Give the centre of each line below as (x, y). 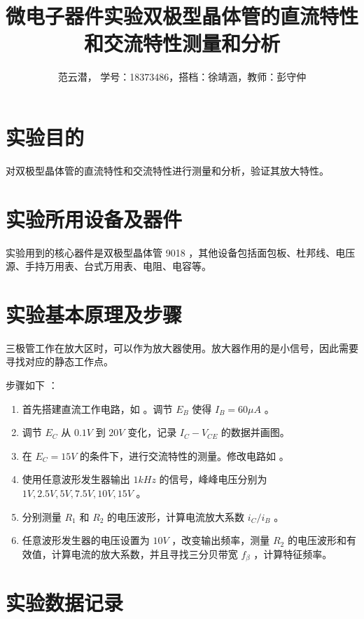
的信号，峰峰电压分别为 (213, 479)
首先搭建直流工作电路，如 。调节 (97, 408)
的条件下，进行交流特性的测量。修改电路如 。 (184, 455)
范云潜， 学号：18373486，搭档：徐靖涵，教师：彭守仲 (182, 77)
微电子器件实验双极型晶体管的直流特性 (182, 16)
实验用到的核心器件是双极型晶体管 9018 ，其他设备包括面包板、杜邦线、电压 (181, 252)
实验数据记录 (65, 603)
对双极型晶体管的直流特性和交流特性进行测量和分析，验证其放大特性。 (167, 170)
